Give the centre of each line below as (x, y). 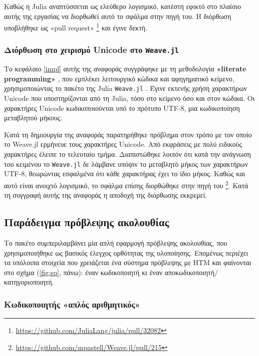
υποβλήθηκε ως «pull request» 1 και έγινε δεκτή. (76, 27)
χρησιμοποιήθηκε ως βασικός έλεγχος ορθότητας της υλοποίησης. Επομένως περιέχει (126, 252)
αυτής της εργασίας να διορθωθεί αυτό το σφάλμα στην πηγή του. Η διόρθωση (118, 16)
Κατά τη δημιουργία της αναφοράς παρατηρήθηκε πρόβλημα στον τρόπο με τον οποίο (128, 134)
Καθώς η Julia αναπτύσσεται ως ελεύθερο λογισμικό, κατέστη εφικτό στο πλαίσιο (123, 6)
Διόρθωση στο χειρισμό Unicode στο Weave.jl (92, 50)
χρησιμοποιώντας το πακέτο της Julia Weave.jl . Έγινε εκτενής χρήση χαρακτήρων (126, 88)
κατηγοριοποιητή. (29, 282)
